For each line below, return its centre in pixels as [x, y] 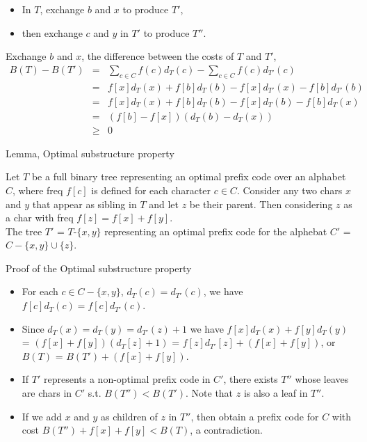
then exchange [52, 32]
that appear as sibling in [84, 204]
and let [164, 204]
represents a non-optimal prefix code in [127, 379]
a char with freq [40, 218]
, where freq [38, 190]
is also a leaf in [276, 393]
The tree [24, 231]
